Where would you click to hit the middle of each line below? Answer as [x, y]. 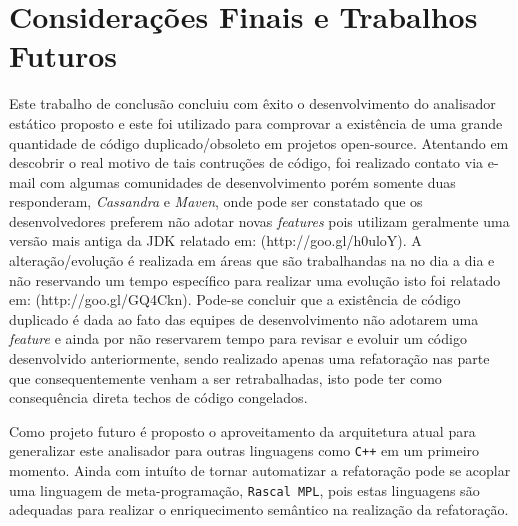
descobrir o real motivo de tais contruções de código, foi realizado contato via [246, 162]
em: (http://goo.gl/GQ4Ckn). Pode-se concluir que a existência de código [235, 299]
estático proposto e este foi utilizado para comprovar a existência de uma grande [256, 122]
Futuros [63, 55]
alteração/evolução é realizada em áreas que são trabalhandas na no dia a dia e [252, 260]
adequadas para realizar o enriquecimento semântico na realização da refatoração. [259, 509]
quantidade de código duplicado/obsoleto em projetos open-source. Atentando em [259, 142]
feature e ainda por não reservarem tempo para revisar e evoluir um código [238, 338]
